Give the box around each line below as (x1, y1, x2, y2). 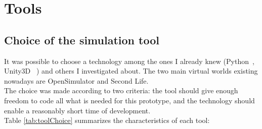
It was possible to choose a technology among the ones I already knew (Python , (4, 55, 254, 66)
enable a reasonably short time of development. (4, 105, 151, 115)
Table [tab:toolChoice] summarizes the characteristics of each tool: (4, 115, 210, 125)
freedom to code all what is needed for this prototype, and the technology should (4, 95, 255, 105)
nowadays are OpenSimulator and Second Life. (4, 75, 149, 86)
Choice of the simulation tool (4, 32, 159, 47)
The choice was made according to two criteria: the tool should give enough (4, 85, 238, 96)
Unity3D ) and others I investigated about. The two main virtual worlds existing (4, 66, 258, 76)
